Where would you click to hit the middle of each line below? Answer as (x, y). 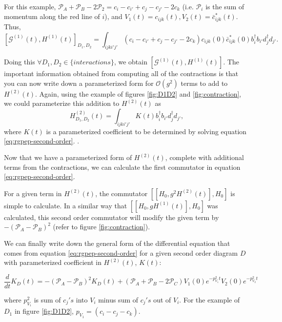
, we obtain (131, 62)
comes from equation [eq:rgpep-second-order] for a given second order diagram (121, 252)
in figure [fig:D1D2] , (44, 311)
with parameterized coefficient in (53, 262)
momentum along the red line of (52, 16)
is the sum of (225, 6)
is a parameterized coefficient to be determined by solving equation (146, 131)
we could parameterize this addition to (62, 103)
